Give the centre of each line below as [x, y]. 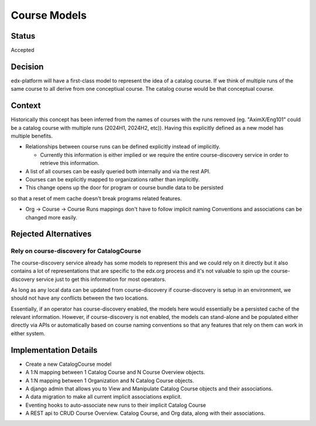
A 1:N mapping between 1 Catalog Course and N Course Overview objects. [115, 372]
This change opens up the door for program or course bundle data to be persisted [124, 188]
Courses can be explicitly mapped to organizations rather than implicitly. [113, 179]
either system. [28, 333]
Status [23, 36]
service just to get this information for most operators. [101, 279]
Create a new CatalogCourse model [68, 364]
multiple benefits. [32, 136]
